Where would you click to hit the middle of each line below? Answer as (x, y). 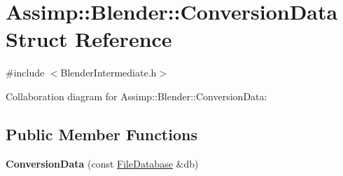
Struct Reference (89, 39)
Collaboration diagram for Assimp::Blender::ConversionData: (136, 96)
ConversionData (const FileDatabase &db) (102, 163)
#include (25, 73)
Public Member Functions (101, 134)
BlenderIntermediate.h (108, 73)
